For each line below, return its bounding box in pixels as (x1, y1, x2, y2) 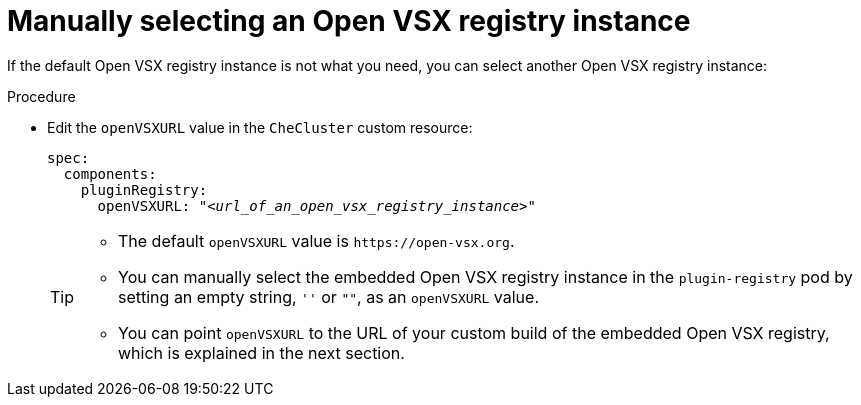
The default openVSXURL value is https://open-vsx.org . (118, 230, 515, 251)
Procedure (7, 87, 76, 105)
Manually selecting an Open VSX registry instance (7, 4, 691, 38)
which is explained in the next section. (118, 342, 405, 363)
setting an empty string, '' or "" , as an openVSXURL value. (118, 286, 539, 307)
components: (63, 165, 157, 182)
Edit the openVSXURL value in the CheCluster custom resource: (47, 118, 473, 136)
